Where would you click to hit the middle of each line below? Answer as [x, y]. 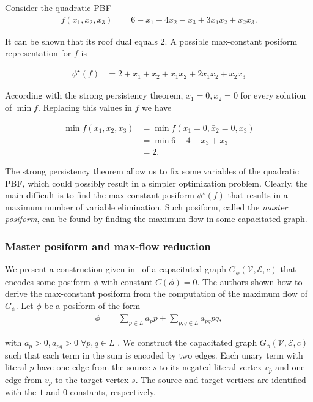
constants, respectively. [113, 392]
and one [290, 367]
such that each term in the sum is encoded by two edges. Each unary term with [154, 355]
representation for [38, 53]
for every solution [273, 95]
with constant [127, 281]
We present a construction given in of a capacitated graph [116, 269]
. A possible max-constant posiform [231, 41]
